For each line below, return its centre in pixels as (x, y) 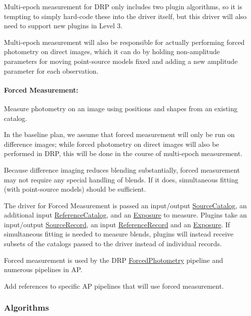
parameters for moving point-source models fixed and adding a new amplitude (121, 61)
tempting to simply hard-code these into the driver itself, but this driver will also (125, 16)
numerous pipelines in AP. (43, 269)
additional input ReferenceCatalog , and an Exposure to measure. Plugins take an (125, 215)
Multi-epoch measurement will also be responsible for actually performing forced (124, 42)
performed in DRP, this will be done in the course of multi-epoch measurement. (123, 153)
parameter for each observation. (51, 70)
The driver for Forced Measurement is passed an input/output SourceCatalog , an (125, 205)
